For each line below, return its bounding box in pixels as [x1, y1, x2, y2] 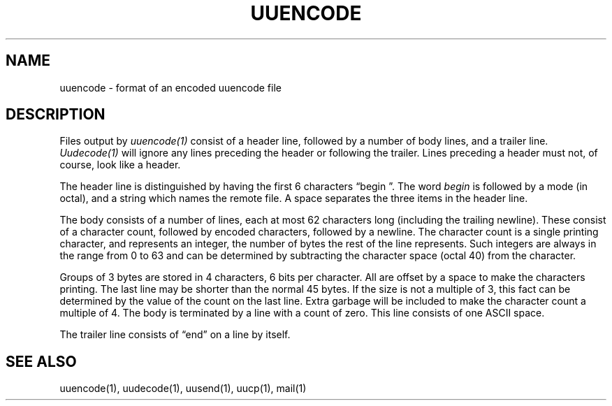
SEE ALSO [6, 352, 77, 370]
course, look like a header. [59, 159, 181, 171]
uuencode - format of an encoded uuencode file [59, 81, 282, 94]
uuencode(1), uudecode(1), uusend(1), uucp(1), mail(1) [59, 382, 307, 395]
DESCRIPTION [6, 106, 105, 124]
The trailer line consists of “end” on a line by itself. [59, 328, 291, 341]
